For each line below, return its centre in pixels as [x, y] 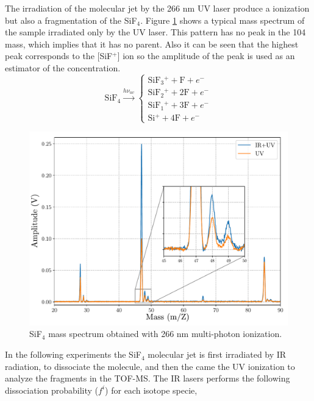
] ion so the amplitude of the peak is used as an [206, 56]
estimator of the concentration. [63, 67]
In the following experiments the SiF [73, 354]
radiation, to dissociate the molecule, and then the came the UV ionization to [150, 366]
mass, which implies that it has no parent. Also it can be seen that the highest [152, 44]
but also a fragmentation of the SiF [71, 20]
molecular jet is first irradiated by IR [217, 354]
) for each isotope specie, [151, 390]
